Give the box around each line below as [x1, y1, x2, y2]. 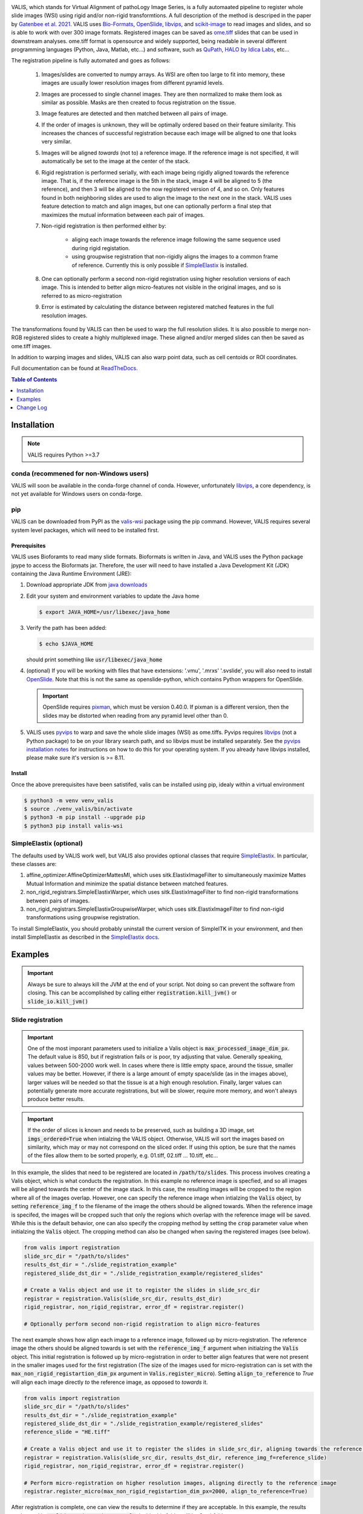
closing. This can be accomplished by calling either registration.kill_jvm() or [27, 989, 237, 996]
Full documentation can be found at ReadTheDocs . [11, 365, 139, 372]
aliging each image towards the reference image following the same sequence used [71, 236, 281, 243]
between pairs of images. [26, 897, 90, 904]
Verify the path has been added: [26, 624, 107, 631]
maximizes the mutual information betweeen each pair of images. [41, 211, 205, 218]
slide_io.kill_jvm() [27, 998, 89, 1005]
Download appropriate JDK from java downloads [26, 581, 148, 589]
